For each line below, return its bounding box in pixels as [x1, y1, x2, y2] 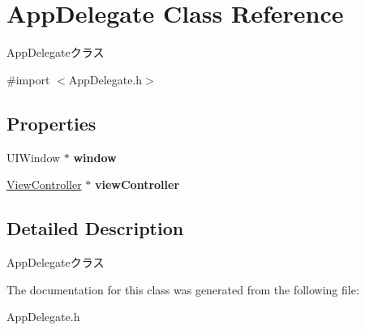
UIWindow [6, 148, 61, 165]
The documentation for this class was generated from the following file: [6, 281, 359, 298]
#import [6, 71, 50, 88]
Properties [6, 110, 97, 135]
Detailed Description [6, 216, 184, 241]
